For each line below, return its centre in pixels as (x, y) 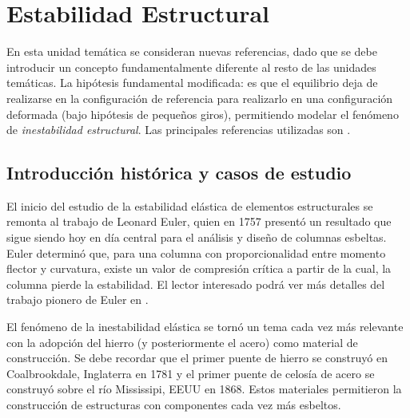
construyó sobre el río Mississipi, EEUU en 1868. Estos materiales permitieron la (204, 389)
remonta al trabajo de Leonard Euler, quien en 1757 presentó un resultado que (199, 221)
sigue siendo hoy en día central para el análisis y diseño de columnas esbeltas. (197, 237)
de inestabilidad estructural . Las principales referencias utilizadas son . (179, 130)
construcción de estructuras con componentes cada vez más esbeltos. (174, 405)
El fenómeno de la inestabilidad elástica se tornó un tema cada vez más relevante (205, 327)
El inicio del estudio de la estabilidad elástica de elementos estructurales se (190, 205)
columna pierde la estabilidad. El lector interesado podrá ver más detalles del (196, 284)
